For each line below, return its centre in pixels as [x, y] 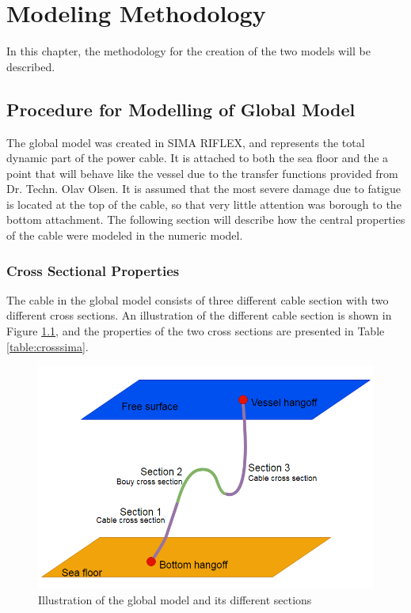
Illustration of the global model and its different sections [175, 599]
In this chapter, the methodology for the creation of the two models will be [188, 51]
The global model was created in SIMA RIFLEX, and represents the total [186, 142]
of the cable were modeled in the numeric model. [125, 235]
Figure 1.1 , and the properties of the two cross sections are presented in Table [196, 331]
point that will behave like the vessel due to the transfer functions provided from [202, 173]
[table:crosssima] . [48, 346]
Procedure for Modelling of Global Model [181, 109]
